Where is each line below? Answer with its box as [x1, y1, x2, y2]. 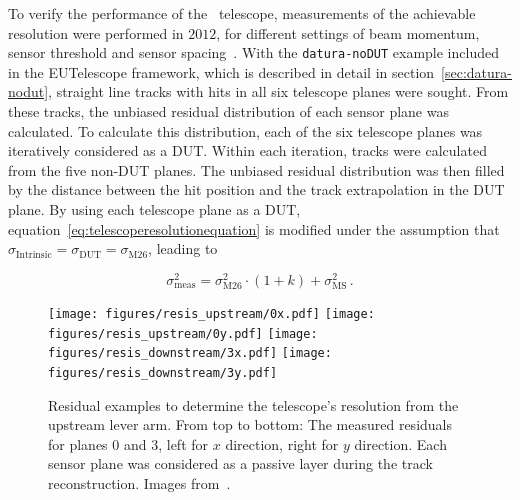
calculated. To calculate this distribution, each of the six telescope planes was [8, 120, 483, 141]
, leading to [148, 238, 218, 259]
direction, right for [225, 433, 339, 454]
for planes [48, 433, 108, 454]
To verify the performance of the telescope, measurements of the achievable [8, 3, 476, 23]
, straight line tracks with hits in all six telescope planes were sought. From [48, 81, 509, 102]
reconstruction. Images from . [48, 473, 231, 494]
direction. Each [354, 433, 447, 454]
